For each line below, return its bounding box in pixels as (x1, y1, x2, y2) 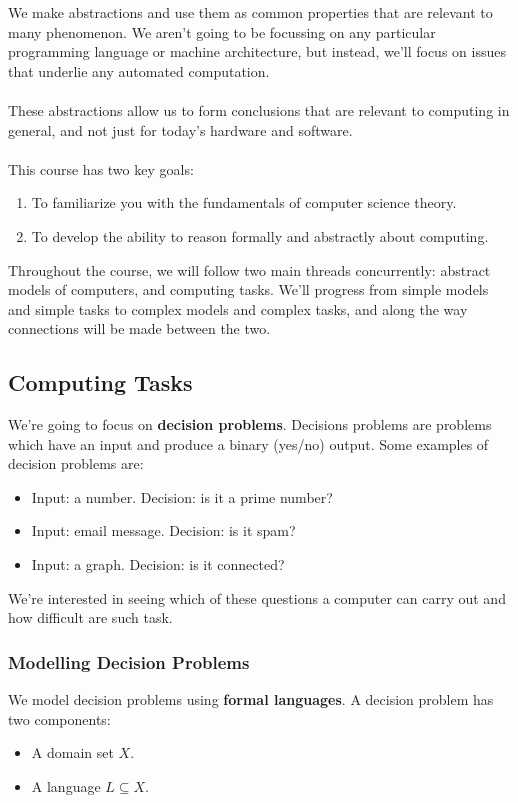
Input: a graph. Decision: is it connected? (31, 554, 285, 575)
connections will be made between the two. (8, 318, 271, 339)
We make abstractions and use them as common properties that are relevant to (8, 2, 493, 22)
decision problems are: (8, 453, 144, 474)
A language (31, 775, 101, 796)
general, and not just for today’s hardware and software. (8, 119, 353, 140)
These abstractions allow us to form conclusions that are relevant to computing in (8, 99, 510, 120)
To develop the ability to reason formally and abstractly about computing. (31, 225, 489, 246)
